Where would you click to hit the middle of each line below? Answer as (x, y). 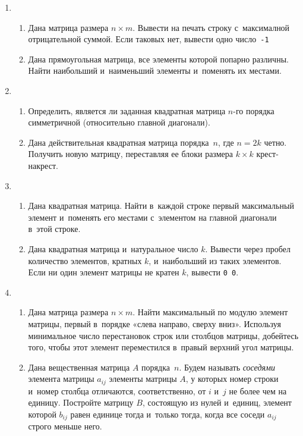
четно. (275, 142)
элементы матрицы (143, 379)
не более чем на (258, 390)
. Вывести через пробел (248, 248)
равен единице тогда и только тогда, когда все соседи (168, 414)
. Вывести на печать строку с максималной (211, 27)
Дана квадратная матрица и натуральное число (113, 248)
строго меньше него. (65, 426)
